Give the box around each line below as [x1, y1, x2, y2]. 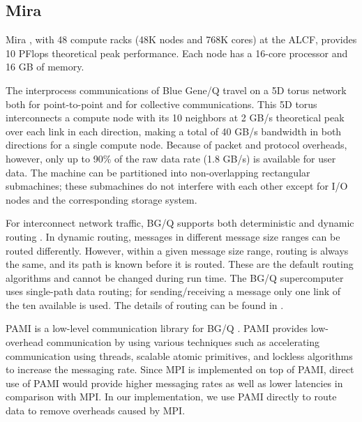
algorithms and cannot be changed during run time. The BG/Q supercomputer [6, 270, 344, 285]
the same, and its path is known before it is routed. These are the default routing [6, 257, 354, 271]
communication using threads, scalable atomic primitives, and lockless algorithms [6, 348, 353, 363]
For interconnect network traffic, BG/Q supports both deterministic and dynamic [6, 216, 354, 230]
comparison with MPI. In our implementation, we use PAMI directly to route [6, 389, 337, 404]
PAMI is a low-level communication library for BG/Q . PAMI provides [6, 321, 308, 336]
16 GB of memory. [6, 59, 84, 74]
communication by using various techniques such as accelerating [46, 335, 320, 349]
